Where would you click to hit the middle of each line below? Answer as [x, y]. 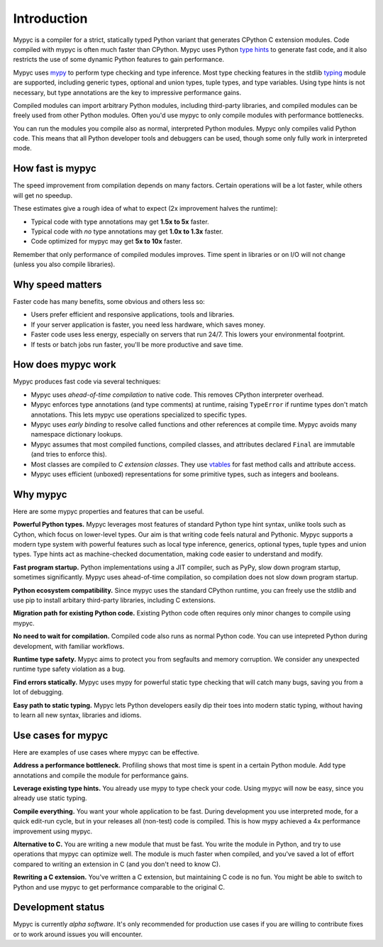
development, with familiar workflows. [69, 646]
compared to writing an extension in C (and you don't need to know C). [117, 864]
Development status [59, 908]
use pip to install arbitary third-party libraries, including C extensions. [114, 601]
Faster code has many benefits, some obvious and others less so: [109, 301]
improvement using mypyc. [53, 831]
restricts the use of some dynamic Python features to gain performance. [119, 60]
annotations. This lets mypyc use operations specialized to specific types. [139, 415]
